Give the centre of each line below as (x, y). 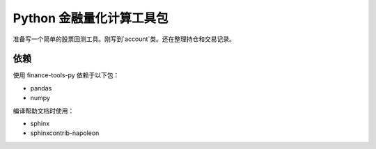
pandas (41, 88)
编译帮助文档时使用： (44, 111)
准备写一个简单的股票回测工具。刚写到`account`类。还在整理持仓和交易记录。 (124, 39)
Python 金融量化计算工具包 (91, 18)
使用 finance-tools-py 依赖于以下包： (66, 75)
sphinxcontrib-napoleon (65, 133)
